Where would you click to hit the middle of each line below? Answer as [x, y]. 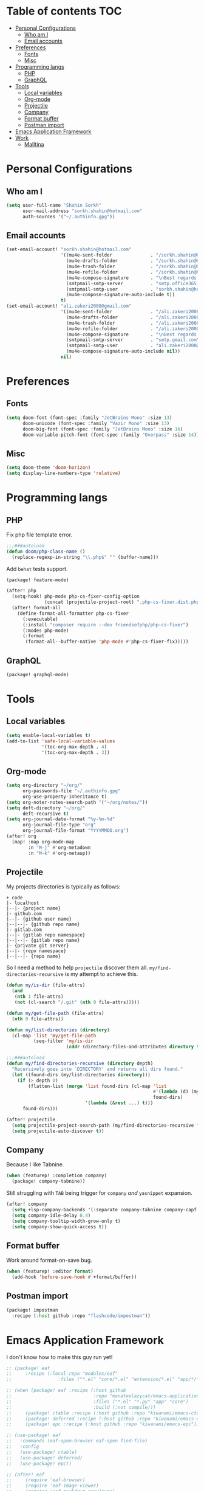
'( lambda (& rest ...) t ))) [119, 1103]
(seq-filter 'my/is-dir [63, 1041]
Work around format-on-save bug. [49, 1261]
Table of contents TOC [64, 11]
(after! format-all [36, 608]
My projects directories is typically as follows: [63, 887]
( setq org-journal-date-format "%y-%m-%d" [61, 819]
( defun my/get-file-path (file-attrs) [55, 1013]
